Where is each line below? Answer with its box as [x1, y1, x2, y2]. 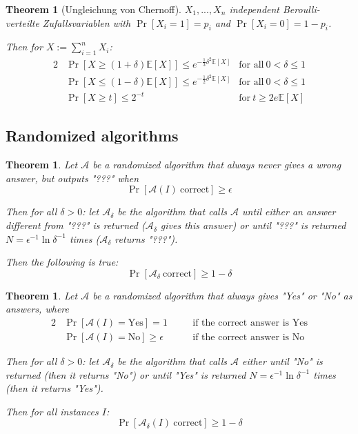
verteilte [6, 15, 39, 30]
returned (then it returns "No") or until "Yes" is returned [6, 367, 246, 382]
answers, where [6, 302, 69, 316]
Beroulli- [283, 2, 320, 16]
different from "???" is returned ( [6, 218, 146, 233]
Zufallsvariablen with [42, 15, 131, 30]
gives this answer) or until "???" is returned [160, 218, 346, 233]
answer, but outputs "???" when [6, 170, 139, 185]
